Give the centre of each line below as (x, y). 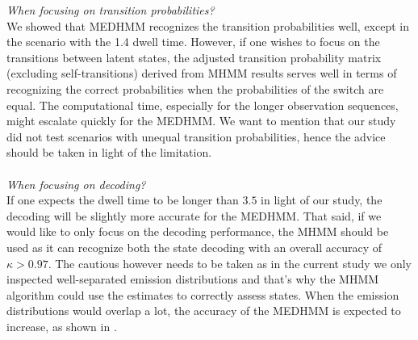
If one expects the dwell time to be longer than (123, 200)
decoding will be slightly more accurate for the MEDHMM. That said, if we (194, 215)
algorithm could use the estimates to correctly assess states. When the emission (203, 294)
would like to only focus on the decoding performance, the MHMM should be (198, 231)
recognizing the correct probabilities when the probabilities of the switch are (195, 88)
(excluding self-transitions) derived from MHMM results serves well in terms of (202, 73)
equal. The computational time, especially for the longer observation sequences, (203, 105)
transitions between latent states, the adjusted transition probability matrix (194, 57)
